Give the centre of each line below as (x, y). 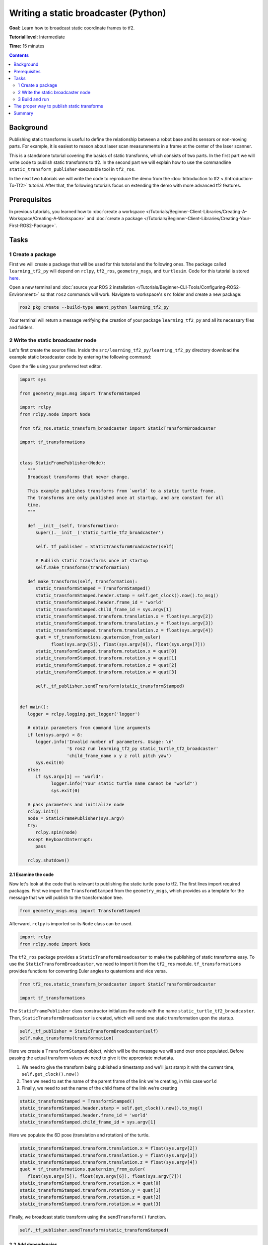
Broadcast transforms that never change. (79, 477)
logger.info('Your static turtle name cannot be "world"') (124, 784)
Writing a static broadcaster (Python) (88, 13)
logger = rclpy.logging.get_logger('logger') (84, 714)
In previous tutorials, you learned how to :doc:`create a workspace (77, 211)
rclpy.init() (43, 811)
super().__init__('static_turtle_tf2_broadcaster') (100, 533)
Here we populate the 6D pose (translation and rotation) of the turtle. (79, 1135)
